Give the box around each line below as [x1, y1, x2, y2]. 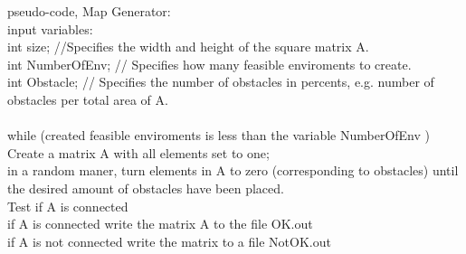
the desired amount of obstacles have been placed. [7, 178, 284, 197]
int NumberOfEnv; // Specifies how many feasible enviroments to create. [7, 54, 412, 73]
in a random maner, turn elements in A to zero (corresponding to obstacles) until [7, 161, 459, 180]
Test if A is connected [7, 196, 128, 215]
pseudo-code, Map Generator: [7, 2, 171, 20]
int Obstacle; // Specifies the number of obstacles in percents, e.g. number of [7, 72, 434, 91]
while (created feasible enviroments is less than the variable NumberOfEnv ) [7, 126, 430, 145]
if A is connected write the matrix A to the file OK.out [7, 214, 313, 233]
